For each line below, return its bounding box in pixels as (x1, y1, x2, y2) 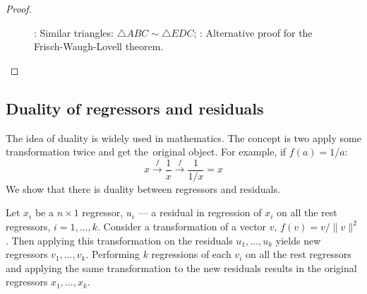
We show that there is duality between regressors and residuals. (6, 181, 280, 196)
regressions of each (151, 247, 231, 261)
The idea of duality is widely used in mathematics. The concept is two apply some (6, 130, 361, 145)
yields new (275, 233, 321, 247)
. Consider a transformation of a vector (97, 219, 267, 234)
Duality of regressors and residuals (6, 97, 264, 119)
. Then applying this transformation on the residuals (6, 233, 233, 247)
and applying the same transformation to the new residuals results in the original (6, 260, 357, 275)
